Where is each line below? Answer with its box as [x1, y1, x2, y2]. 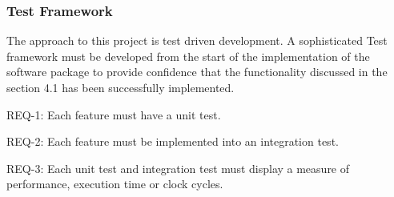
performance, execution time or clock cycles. [6, 175, 223, 192]
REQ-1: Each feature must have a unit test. [6, 106, 221, 123]
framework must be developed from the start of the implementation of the [6, 47, 370, 64]
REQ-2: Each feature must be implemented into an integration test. [6, 133, 339, 150]
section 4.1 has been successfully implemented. [6, 79, 235, 95]
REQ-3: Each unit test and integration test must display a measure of [6, 159, 350, 176]
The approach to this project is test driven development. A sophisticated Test [6, 32, 388, 49]
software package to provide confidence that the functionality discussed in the [6, 63, 388, 80]
